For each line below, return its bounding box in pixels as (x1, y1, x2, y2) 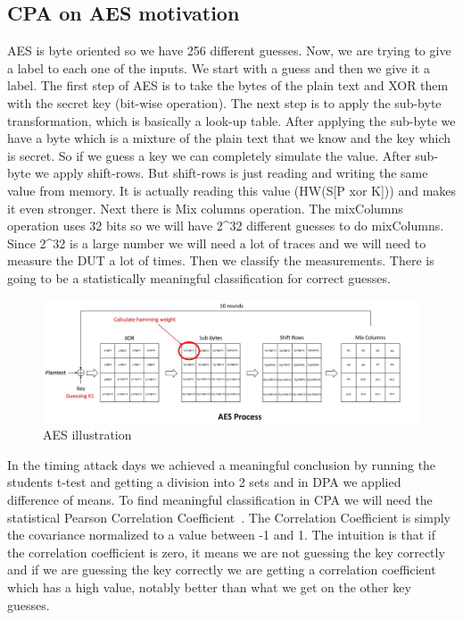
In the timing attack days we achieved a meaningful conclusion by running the (7, 455, 436, 473)
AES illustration (43, 425, 132, 444)
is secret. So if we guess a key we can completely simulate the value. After (7, 146, 411, 164)
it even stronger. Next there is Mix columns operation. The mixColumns (7, 198, 403, 217)
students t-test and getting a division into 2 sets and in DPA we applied (7, 473, 401, 491)
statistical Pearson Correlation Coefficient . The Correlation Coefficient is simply (7, 507, 451, 526)
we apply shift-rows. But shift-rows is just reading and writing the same (35, 163, 428, 182)
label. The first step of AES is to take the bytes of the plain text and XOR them (7, 76, 449, 95)
